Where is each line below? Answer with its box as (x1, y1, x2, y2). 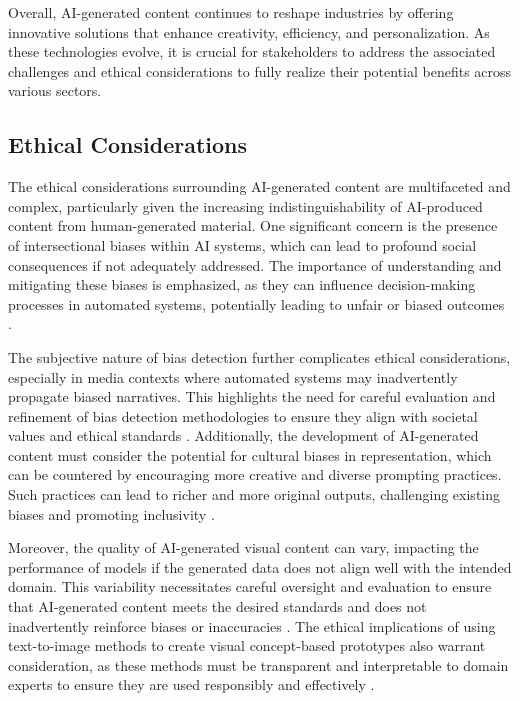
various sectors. (8, 80, 102, 101)
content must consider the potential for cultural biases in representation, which (8, 444, 492, 465)
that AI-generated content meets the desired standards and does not (8, 596, 427, 617)
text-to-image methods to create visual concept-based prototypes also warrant (8, 635, 486, 656)
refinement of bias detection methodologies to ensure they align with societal (8, 405, 478, 426)
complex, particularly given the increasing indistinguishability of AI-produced (8, 195, 483, 216)
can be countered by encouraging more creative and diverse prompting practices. (8, 464, 502, 485)
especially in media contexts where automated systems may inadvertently (8, 366, 458, 387)
